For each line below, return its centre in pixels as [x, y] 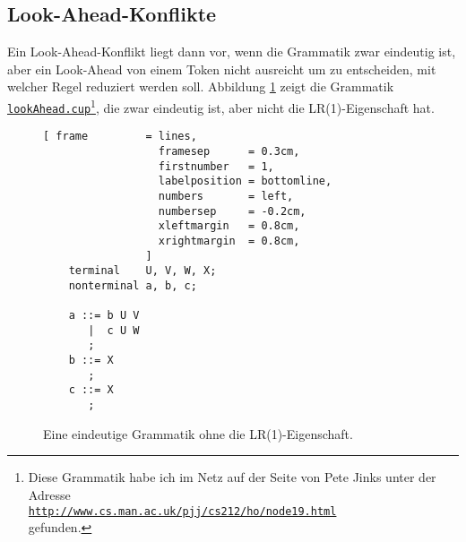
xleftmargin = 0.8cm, [229, 226]
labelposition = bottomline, [245, 181]
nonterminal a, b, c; [133, 285]
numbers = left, [226, 196]
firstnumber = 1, [216, 166]
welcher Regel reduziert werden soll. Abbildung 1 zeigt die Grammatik [201, 86]
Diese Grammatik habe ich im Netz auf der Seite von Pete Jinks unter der [232, 477]
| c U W [114, 330]
